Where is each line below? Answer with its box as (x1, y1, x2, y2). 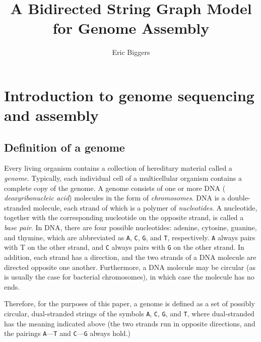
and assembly (4, 105, 99, 125)
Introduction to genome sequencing (4, 85, 254, 105)
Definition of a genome (4, 139, 125, 155)
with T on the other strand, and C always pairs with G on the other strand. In (4, 242, 244, 252)
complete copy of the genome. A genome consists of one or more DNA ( (4, 182, 226, 193)
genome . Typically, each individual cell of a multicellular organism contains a (4, 173, 242, 183)
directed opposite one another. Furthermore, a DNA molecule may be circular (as (4, 261, 255, 272)
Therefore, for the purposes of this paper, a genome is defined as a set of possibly (4, 298, 255, 309)
